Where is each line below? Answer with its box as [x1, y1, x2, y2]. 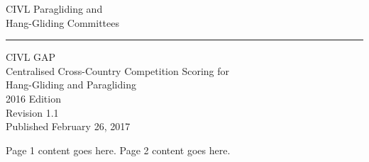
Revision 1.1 [6, 105, 59, 120]
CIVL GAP [6, 50, 56, 64]
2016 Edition [6, 91, 61, 105]
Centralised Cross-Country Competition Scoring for [6, 63, 230, 78]
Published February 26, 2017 [6, 119, 131, 134]
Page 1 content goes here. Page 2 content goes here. [6, 142, 231, 157]
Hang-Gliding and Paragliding [6, 77, 136, 92]
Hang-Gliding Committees [6, 15, 120, 30]
